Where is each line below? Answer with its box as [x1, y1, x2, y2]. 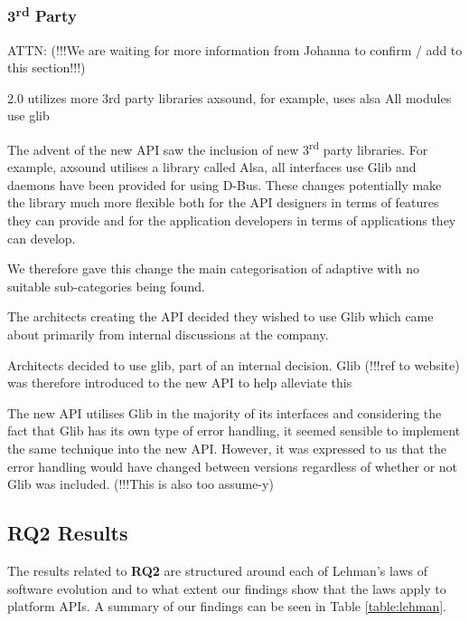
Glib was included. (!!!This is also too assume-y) [7, 474, 274, 493]
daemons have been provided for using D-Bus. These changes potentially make [7, 175, 442, 194]
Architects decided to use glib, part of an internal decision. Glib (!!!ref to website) [7, 355, 460, 374]
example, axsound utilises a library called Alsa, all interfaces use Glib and [7, 158, 417, 177]
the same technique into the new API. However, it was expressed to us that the [7, 439, 446, 458]
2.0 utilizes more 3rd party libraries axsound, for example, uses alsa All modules [7, 88, 452, 107]
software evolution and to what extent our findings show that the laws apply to [7, 579, 446, 598]
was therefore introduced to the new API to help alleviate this [7, 373, 352, 392]
